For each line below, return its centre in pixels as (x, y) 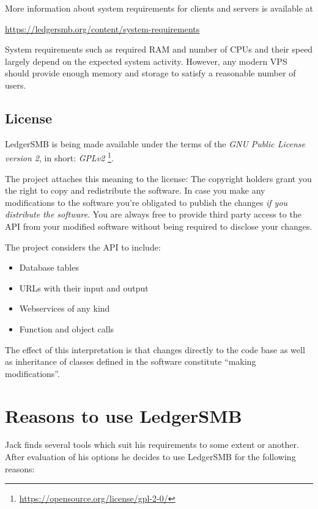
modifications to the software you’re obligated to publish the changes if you (146, 202)
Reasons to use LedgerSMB (124, 415)
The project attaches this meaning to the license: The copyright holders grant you (158, 178)
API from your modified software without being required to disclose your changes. (159, 226)
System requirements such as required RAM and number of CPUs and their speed (159, 49)
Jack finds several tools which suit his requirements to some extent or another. (152, 445)
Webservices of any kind (65, 308)
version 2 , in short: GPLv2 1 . (59, 157)
